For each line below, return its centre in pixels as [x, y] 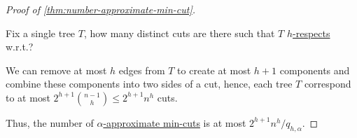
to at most [28, 97]
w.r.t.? [20, 47]
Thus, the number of [50, 122]
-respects [311, 33]
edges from [142, 70]
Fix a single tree [41, 33]
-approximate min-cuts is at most [175, 122]
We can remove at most [56, 70]
